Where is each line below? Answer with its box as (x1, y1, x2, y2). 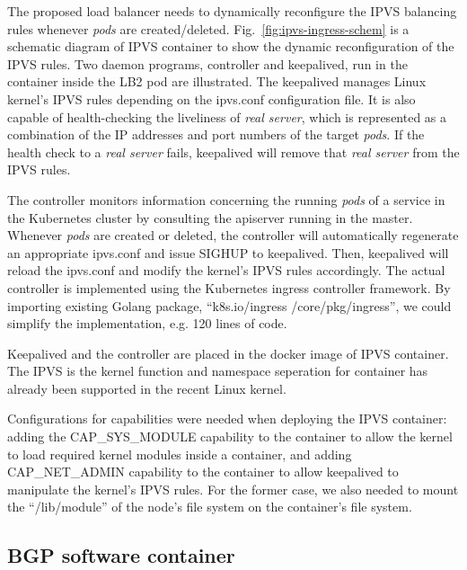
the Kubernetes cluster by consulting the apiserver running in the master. (7, 208, 413, 227)
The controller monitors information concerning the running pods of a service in (7, 190, 445, 209)
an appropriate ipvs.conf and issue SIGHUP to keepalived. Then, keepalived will (7, 243, 449, 262)
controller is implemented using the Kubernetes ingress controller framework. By (7, 278, 451, 297)
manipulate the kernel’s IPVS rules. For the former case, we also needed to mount (7, 479, 459, 498)
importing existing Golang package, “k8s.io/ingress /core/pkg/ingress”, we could (7, 296, 452, 315)
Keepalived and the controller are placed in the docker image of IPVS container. (7, 343, 449, 362)
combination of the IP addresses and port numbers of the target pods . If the (7, 125, 425, 144)
